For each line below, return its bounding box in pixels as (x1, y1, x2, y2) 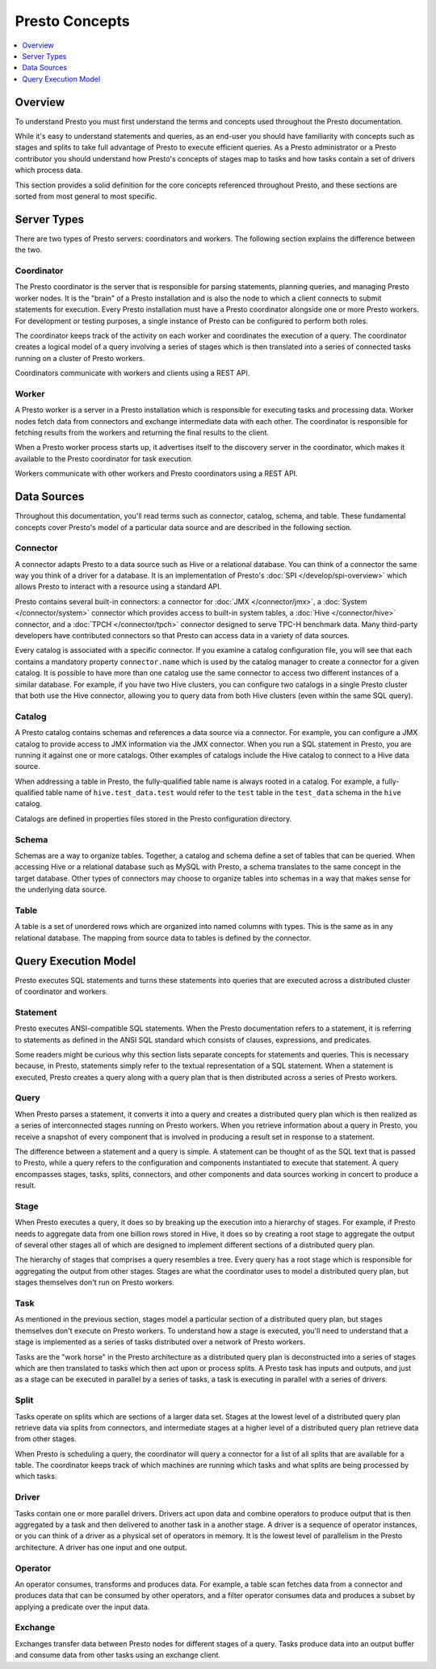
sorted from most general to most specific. (15, 191, 157, 201)
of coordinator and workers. (15, 986, 108, 996)
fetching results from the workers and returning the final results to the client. (15, 428, 270, 438)
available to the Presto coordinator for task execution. (15, 453, 194, 464)
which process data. (15, 166, 83, 175)
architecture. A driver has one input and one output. (15, 1542, 187, 1552)
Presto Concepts (15, 12, 130, 30)
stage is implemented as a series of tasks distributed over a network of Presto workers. (15, 1337, 306, 1347)
